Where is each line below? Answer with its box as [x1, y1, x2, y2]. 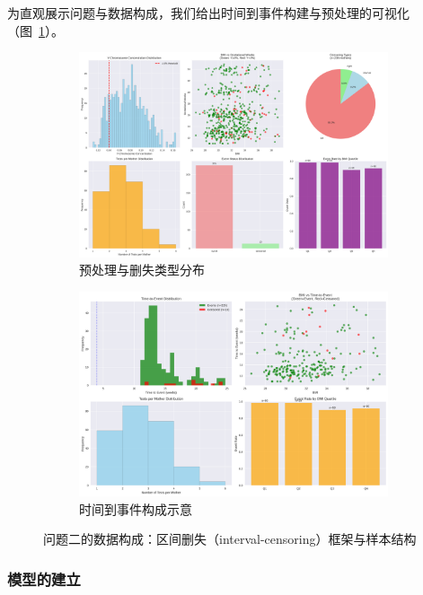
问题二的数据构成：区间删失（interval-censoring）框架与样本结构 [43, 529, 417, 548]
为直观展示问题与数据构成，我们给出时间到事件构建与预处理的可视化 [7, 4, 410, 22]
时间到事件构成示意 [79, 499, 192, 518]
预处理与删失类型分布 [79, 260, 205, 279]
